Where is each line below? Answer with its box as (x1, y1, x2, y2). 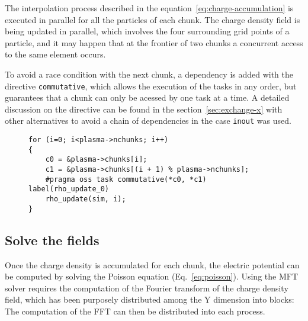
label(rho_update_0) (28, 185, 110, 194)
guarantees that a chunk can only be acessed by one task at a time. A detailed (5, 91, 290, 104)
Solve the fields (5, 230, 100, 249)
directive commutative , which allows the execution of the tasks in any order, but (5, 79, 297, 92)
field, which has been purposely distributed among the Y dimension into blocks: (5, 293, 294, 306)
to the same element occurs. (5, 48, 106, 60)
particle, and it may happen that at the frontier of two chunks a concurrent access (5, 36, 303, 49)
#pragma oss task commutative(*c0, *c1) (45, 175, 207, 184)
